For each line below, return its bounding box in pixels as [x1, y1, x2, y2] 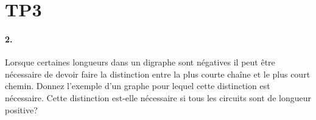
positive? [5, 103, 38, 116]
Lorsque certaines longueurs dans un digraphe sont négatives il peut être [5, 56, 275, 68]
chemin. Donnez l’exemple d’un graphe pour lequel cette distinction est [5, 79, 270, 92]
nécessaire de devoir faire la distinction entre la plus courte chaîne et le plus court [5, 67, 311, 80]
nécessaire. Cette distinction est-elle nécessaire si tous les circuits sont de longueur [5, 91, 311, 104]
